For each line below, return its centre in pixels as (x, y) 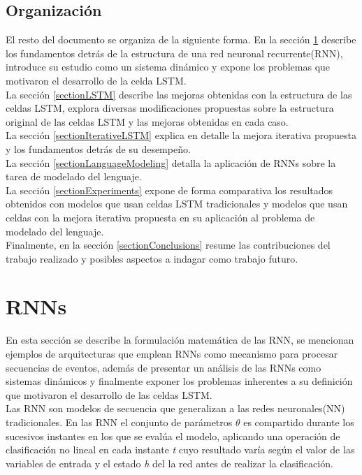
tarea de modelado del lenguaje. (74, 176)
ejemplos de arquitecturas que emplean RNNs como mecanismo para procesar (172, 354)
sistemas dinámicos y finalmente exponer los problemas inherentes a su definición (179, 381)
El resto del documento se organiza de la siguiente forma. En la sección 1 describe (181, 39)
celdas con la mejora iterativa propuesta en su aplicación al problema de (160, 217)
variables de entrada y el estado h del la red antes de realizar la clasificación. (169, 463)
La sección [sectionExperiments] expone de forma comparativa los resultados (169, 190)
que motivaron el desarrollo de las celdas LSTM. (109, 394)
